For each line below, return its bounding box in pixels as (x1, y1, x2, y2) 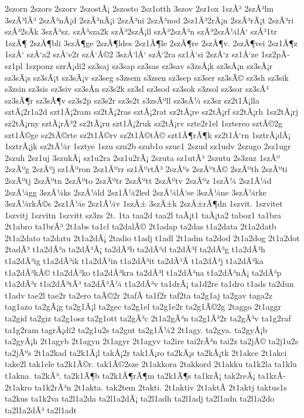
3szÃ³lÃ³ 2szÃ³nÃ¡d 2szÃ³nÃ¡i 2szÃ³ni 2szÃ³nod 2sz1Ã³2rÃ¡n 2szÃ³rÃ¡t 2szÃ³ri (5, 13, 294, 26)
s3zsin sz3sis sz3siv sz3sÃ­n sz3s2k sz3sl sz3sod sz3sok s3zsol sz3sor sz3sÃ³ (5, 83, 269, 95)
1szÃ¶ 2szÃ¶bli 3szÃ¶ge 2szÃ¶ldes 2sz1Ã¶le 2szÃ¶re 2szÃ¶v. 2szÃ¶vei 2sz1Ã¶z (5, 36, 298, 49)
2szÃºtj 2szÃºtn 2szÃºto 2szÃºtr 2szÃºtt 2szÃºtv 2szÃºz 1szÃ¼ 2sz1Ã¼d (5, 174, 272, 186)
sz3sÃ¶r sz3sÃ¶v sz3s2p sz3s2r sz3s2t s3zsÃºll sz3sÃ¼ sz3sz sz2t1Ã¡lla (5, 94, 259, 106)
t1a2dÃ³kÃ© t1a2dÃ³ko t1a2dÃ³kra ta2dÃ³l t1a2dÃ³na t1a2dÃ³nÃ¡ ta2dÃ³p (5, 266, 282, 278)
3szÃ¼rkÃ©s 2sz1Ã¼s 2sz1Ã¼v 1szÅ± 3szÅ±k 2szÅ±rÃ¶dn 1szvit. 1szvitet (5, 197, 283, 210)
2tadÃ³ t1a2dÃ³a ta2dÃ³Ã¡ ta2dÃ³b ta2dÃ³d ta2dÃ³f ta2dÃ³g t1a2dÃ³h (5, 243, 265, 255)
